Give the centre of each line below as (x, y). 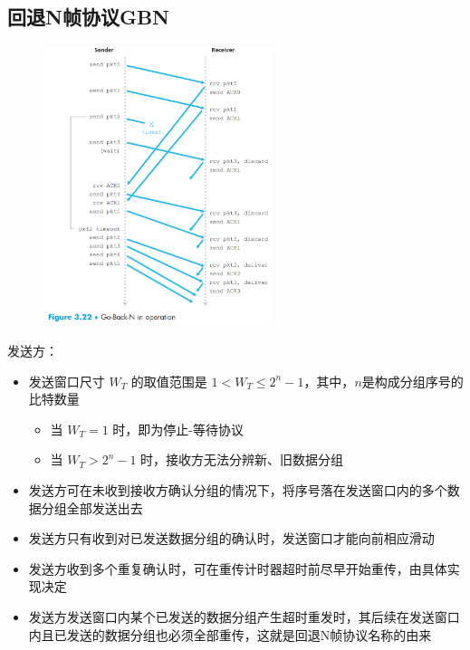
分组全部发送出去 (92, 507)
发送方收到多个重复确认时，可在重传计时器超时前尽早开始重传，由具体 (238, 568)
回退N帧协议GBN (88, 17)
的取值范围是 (169, 381)
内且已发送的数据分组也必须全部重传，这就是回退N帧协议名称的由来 (230, 634)
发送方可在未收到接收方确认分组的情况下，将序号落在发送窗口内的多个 (238, 490)
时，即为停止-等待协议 (178, 429)
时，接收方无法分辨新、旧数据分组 (242, 459)
